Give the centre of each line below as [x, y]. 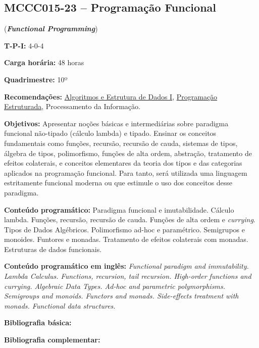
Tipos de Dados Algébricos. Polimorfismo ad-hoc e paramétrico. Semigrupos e [124, 229]
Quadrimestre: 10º [36, 79]
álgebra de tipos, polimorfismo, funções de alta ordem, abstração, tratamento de [128, 153]
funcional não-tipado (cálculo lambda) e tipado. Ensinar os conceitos [110, 133]
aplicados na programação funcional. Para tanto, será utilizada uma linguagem [126, 172]
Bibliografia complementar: [52, 340]
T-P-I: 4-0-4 [24, 45]
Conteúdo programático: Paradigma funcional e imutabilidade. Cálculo [119, 209]
